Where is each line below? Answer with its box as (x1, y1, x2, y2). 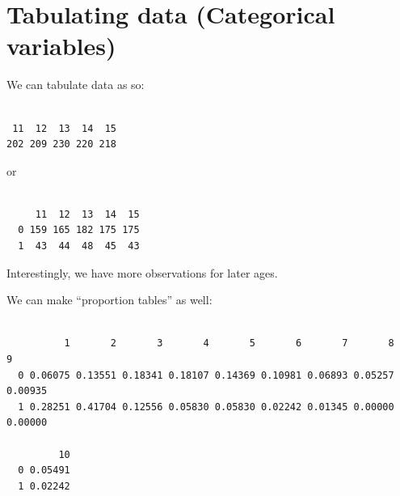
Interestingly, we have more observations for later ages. (6, 264, 278, 281)
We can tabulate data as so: (6, 76, 145, 93)
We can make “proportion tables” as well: (6, 291, 213, 308)
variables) (6, 29, 116, 62)
